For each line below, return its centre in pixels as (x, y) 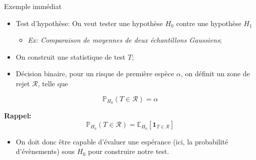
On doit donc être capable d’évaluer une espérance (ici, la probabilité (122, 141)
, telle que (53, 83)
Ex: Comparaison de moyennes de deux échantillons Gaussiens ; (125, 40)
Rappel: (18, 116)
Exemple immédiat (33, 6)
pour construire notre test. (129, 151)
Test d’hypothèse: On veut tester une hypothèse (89, 23)
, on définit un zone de (215, 73)
